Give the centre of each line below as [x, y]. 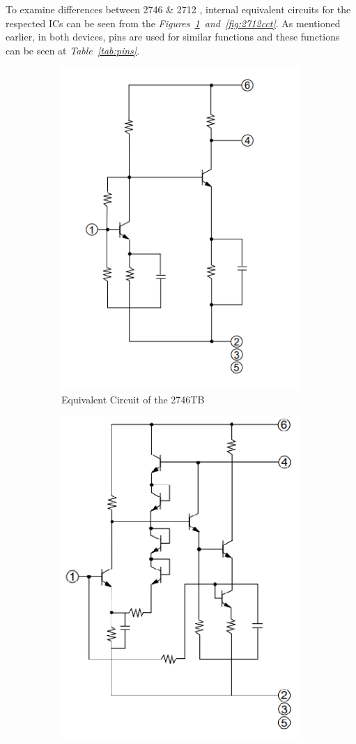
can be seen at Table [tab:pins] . [73, 50]
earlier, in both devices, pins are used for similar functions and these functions [173, 37]
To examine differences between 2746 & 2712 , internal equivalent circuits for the [178, 9]
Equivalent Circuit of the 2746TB [133, 399]
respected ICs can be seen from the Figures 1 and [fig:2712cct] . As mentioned [173, 23]
